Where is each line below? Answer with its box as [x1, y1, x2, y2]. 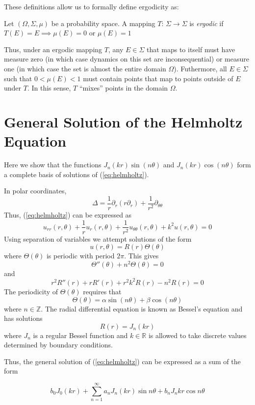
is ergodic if [189, 18, 224, 28]
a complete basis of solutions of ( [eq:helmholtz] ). [4, 169, 149, 179]
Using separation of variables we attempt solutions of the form [4, 233, 192, 244]
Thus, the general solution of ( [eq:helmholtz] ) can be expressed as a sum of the [4, 356, 241, 366]
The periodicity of [4, 286, 58, 296]
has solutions [4, 313, 43, 323]
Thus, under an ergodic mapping [4, 44, 102, 54]
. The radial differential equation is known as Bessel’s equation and [41, 303, 243, 313]
